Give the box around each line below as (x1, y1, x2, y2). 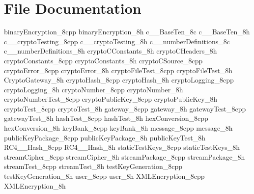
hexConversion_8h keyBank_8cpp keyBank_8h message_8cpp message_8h (4, 123, 233, 133)
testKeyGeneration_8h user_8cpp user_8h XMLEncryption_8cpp (4, 171, 205, 181)
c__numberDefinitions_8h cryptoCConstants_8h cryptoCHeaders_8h (4, 46, 217, 56)
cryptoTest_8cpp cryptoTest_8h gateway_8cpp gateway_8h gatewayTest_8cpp (4, 103, 246, 113)
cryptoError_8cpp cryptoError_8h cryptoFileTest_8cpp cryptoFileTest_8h (4, 65, 233, 75)
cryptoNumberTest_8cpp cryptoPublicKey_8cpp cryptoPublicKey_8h (4, 94, 217, 104)
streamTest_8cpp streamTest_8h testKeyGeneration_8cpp (4, 161, 183, 171)
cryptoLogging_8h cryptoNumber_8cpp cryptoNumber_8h (4, 84, 183, 94)
